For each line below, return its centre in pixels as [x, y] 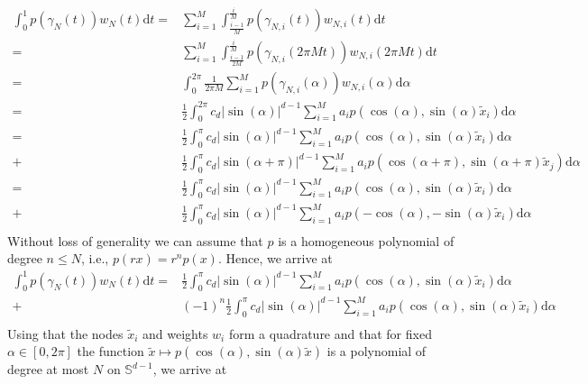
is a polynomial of [377, 351]
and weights [175, 333]
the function [110, 351]
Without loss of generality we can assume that [135, 240]
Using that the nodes [65, 333]
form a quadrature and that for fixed [330, 333]
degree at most [48, 369]
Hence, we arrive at [279, 258]
